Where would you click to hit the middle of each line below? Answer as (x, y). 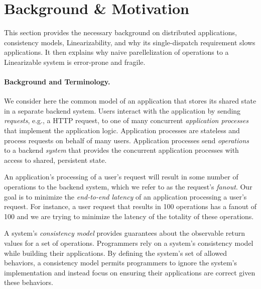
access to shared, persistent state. (55, 160)
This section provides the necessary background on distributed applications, (120, 32)
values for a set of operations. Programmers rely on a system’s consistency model (129, 243)
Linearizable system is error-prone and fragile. (75, 62)
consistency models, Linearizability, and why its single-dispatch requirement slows (130, 42)
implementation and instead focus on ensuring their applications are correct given (130, 272)
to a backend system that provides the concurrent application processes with (121, 150)
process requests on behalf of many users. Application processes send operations (127, 140)
